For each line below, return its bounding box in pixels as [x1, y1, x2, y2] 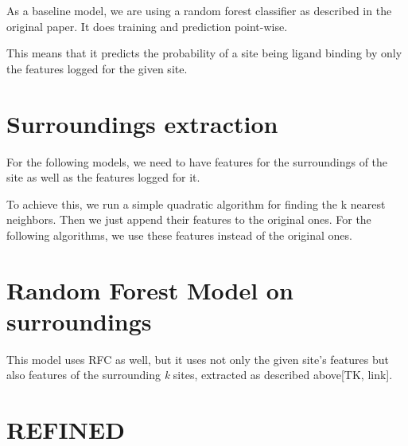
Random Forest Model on [6, 273, 293, 306]
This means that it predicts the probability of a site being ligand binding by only [6, 45, 402, 61]
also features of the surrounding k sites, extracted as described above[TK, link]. [6, 366, 393, 383]
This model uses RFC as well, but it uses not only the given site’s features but [6, 350, 389, 367]
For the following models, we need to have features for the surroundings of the [6, 153, 388, 170]
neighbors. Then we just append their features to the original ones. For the [6, 211, 371, 228]
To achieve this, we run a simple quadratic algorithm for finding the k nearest [6, 195, 386, 212]
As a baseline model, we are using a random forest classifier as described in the [6, 2, 392, 18]
